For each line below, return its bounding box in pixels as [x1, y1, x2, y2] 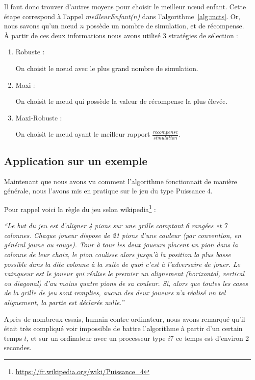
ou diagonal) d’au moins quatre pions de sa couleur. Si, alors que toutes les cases [4, 278, 248, 288]
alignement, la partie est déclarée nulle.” [4, 297, 124, 308]
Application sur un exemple [4, 153, 148, 168]
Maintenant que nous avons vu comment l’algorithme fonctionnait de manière [4, 176, 237, 186]
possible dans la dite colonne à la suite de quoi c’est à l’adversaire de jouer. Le [4, 259, 240, 269]
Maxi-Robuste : [15, 112, 62, 122]
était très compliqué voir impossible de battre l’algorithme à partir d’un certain [4, 323, 243, 333]
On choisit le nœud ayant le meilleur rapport [15, 129, 150, 139]
